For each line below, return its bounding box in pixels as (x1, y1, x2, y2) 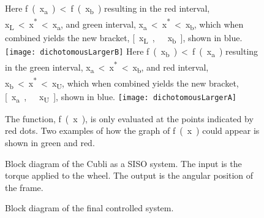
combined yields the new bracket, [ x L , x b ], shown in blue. (5, 31, 243, 45)
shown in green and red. (5, 136, 95, 149)
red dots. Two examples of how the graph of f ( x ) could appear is (5, 124, 260, 137)
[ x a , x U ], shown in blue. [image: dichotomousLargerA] (5, 90, 236, 104)
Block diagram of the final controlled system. (5, 201, 174, 214)
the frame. (5, 181, 43, 193)
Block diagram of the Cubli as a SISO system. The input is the (5, 157, 242, 169)
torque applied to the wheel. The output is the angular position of (5, 169, 254, 182)
